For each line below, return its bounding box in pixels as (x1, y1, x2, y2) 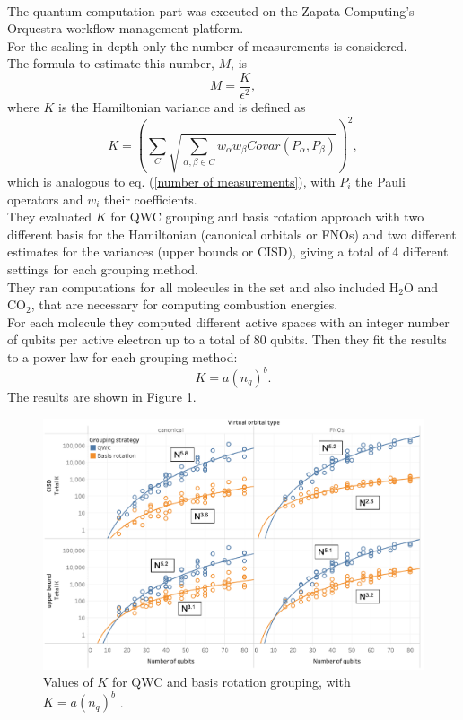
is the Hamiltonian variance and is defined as (58, 98, 306, 117)
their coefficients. (104, 189, 197, 208)
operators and (7, 189, 83, 208)
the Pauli (355, 171, 406, 190)
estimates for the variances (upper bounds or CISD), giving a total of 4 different (7, 242, 449, 261)
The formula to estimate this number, (7, 54, 214, 73)
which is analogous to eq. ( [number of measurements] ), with (7, 171, 336, 190)
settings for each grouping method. (7, 259, 198, 278)
